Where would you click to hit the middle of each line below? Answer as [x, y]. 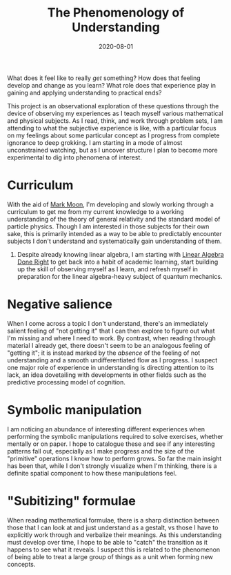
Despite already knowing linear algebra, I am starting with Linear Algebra [120, 254]
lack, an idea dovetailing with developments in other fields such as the [107, 375]
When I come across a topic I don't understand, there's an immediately [108, 323]
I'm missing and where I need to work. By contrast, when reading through [111, 338]
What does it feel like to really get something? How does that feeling [104, 78]
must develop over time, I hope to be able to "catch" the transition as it [108, 542]
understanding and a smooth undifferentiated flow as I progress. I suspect [112, 360]
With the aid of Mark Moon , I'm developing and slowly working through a [110, 204]
